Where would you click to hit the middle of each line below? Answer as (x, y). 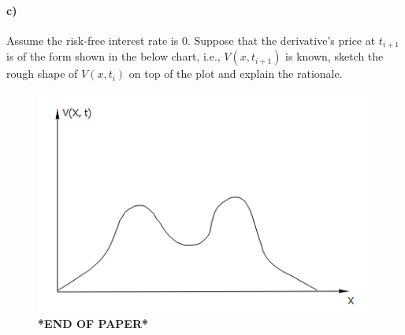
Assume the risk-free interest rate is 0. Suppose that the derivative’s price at (191, 40)
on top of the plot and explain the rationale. (236, 74)
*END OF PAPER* (93, 324)
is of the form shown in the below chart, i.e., (113, 56)
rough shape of (42, 74)
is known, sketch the (334, 56)
